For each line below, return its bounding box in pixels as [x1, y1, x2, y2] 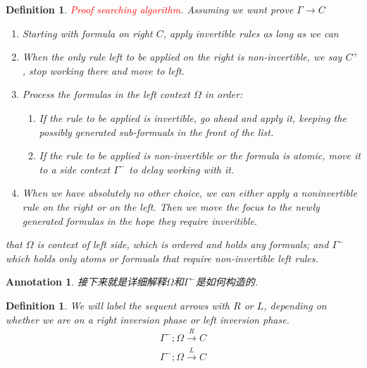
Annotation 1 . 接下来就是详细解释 [6, 274, 166, 289]
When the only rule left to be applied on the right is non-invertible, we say [22, 49, 342, 64]
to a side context [39, 161, 111, 176]
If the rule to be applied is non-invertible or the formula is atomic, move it [39, 148, 361, 163]
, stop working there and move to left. [22, 63, 185, 78]
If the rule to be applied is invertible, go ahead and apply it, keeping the [39, 110, 347, 125]
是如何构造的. [195, 274, 259, 289]
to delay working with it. [129, 161, 235, 176]
